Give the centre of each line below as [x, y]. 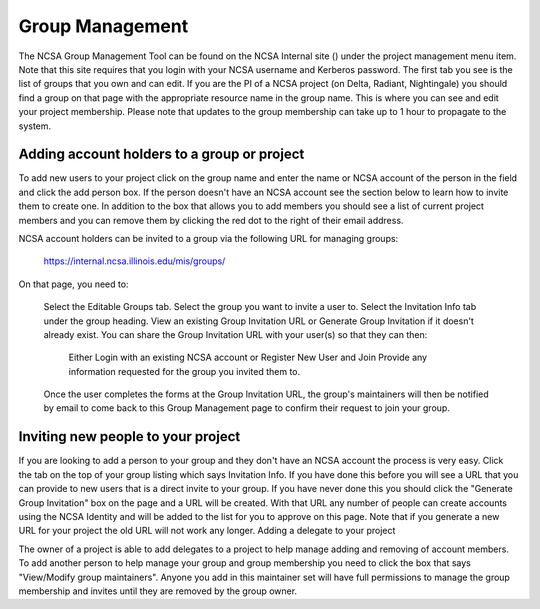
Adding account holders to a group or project [161, 154]
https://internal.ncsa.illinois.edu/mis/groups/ [134, 261]
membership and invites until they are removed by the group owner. [158, 591]
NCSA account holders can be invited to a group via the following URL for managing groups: [208, 238]
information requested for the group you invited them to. [184, 371]
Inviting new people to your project [129, 436]
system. [35, 126]
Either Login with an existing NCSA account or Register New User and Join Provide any [248, 357]
